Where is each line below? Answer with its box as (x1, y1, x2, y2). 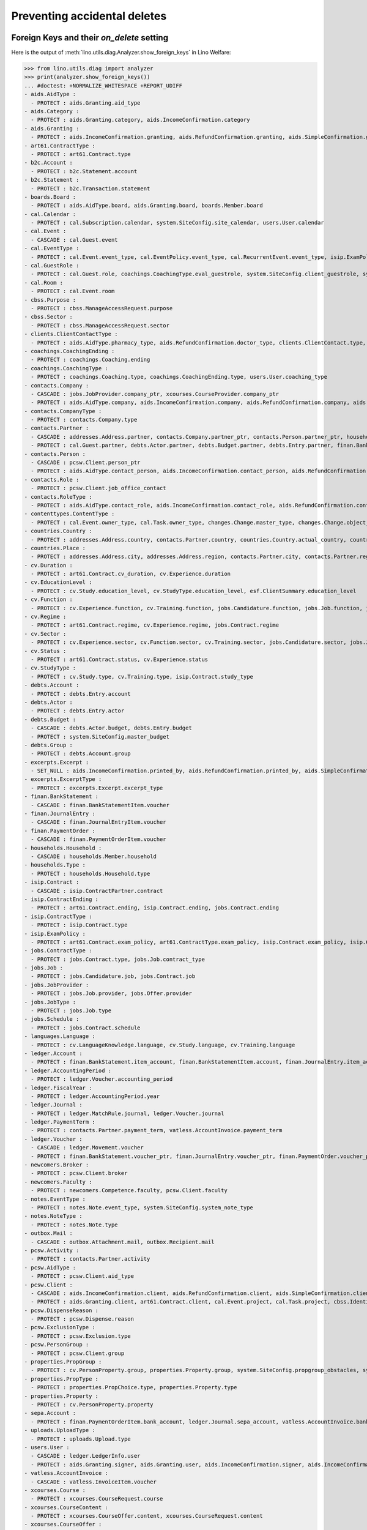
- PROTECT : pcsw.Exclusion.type (31, 1332, 131, 1340)
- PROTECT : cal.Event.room (31, 288, 115, 295)
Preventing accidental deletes (11, 9, 167, 23)
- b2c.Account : (24, 159, 73, 166)
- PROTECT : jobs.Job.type (31, 1007, 112, 1014)
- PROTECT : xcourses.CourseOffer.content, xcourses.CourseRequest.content (31, 1512, 263, 1520)
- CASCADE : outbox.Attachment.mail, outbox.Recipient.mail (31, 1238, 215, 1245)
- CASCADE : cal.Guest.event (31, 236, 119, 243)
